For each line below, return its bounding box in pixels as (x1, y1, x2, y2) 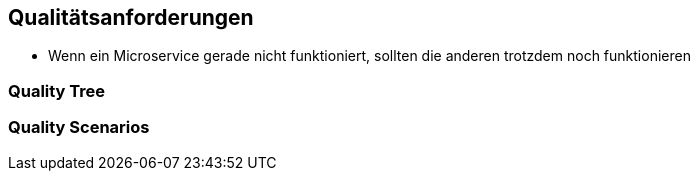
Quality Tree (8, 80, 106, 101)
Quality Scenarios (8, 117, 150, 138)
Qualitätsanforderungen (8, 5, 254, 30)
